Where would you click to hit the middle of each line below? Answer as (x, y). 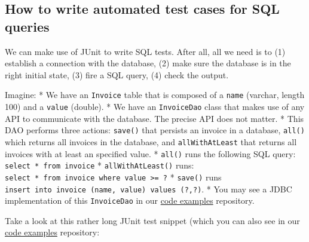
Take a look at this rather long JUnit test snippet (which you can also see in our (152, 220)
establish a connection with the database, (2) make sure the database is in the (148, 63)
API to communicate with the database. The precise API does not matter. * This (154, 118)
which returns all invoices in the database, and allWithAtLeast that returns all (151, 141)
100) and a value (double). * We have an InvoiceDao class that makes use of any (155, 107)
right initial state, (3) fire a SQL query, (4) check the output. (117, 74)
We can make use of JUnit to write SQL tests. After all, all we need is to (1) (145, 51)
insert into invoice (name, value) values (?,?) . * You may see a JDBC (149, 189)
